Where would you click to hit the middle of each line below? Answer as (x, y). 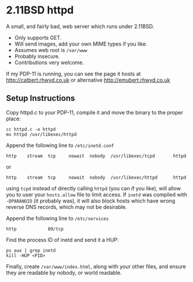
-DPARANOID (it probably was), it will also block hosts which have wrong (91, 201)
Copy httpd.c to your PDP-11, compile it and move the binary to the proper (95, 112)
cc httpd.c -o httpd (31, 129)
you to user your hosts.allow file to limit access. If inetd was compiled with (97, 194)
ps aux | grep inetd (31, 250)
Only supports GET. (38, 37)
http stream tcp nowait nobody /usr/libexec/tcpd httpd (96, 156)
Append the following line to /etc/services (57, 218)
